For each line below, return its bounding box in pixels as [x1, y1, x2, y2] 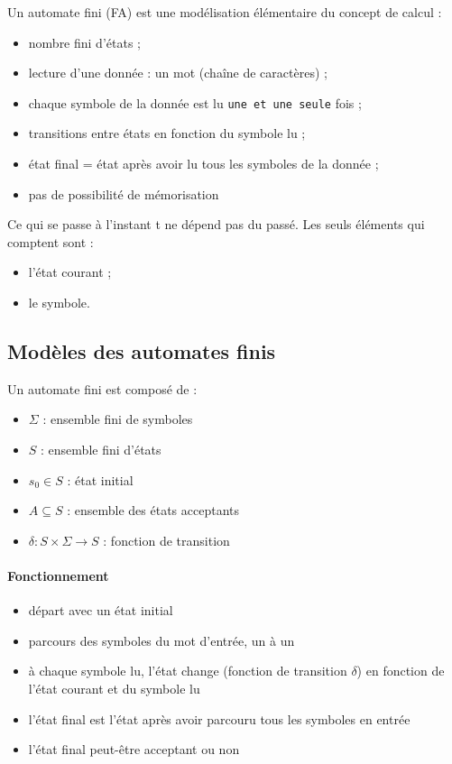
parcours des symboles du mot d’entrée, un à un [28, 631, 295, 649]
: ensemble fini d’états [41, 439, 161, 458]
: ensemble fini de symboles [42, 410, 193, 428]
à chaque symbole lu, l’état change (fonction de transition [28, 661, 347, 680]
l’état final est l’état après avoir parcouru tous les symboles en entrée [28, 709, 410, 728]
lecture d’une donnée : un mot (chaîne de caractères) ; [28, 63, 327, 82]
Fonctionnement [7, 566, 109, 585]
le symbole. [28, 293, 90, 311]
